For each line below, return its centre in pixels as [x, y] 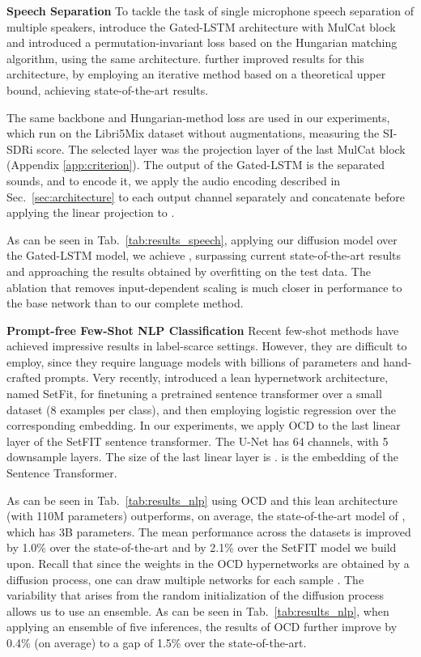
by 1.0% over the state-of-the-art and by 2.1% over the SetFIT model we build [202, 547]
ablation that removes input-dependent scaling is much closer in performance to [204, 287]
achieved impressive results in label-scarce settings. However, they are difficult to [207, 346]
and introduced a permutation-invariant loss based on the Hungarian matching [202, 42]
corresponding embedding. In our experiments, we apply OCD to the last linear [204, 425]
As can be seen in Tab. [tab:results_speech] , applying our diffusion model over [202, 239]
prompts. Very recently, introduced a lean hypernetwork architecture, [217, 377]
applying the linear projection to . [91, 212]
